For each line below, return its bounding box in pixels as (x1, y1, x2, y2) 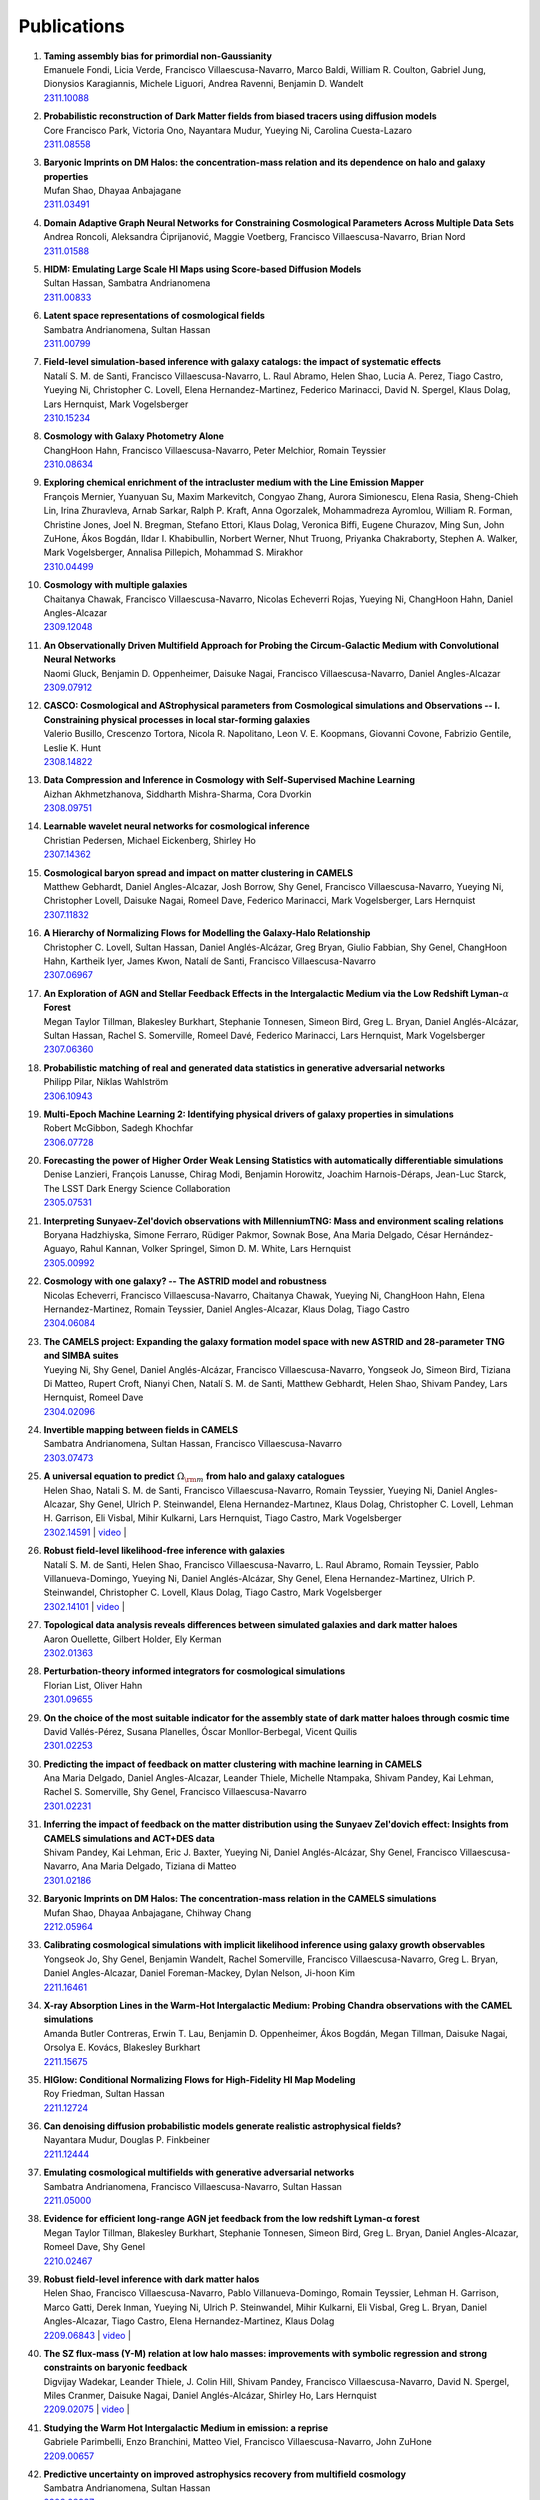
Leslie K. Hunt (43, 741, 102, 754)
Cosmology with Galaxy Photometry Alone (43, 430, 225, 442)
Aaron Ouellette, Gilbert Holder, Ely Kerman (43, 1633, 222, 1645)
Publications (18, 15, 125, 37)
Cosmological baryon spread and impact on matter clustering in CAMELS (43, 866, 354, 879)
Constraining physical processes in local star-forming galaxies (43, 713, 310, 725)
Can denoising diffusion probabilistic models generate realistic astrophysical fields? (43, 2120, 402, 2132)
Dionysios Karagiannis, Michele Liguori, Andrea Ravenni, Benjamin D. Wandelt (43, 78, 364, 90)
